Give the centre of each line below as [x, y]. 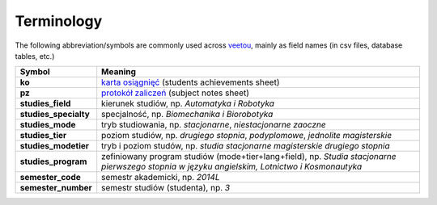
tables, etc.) [35, 56]
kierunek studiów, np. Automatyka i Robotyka [188, 103]
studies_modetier [54, 146]
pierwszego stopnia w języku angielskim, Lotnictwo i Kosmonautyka [232, 167]
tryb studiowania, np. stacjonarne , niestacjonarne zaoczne [214, 125]
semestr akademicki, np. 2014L [161, 178]
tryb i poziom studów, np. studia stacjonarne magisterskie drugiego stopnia [246, 146]
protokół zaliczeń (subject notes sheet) [176, 93]
